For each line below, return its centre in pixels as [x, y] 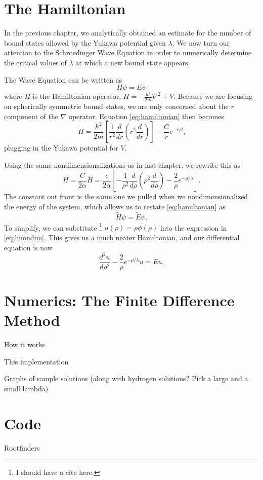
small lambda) [26, 388]
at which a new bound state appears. [133, 62]
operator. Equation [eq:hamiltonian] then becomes [146, 116]
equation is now [28, 247]
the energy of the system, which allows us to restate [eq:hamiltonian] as [115, 206]
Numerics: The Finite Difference [119, 300]
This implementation [36, 361]
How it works [25, 344]
